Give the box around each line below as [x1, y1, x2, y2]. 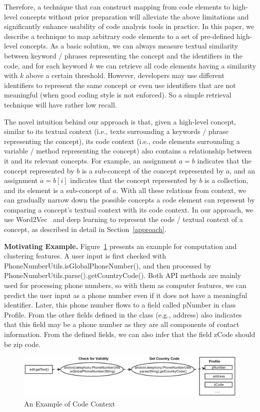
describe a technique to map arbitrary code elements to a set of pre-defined [4, 30, 234, 41]
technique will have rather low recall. [4, 99, 117, 109]
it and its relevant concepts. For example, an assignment [4, 155, 177, 165]
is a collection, [204, 175, 248, 185]
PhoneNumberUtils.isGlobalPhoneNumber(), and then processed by [4, 260, 211, 270]
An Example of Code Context [24, 398, 115, 408]
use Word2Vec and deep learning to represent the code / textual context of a [4, 214, 243, 224]
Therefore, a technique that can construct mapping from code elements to [4, 1, 230, 11]
